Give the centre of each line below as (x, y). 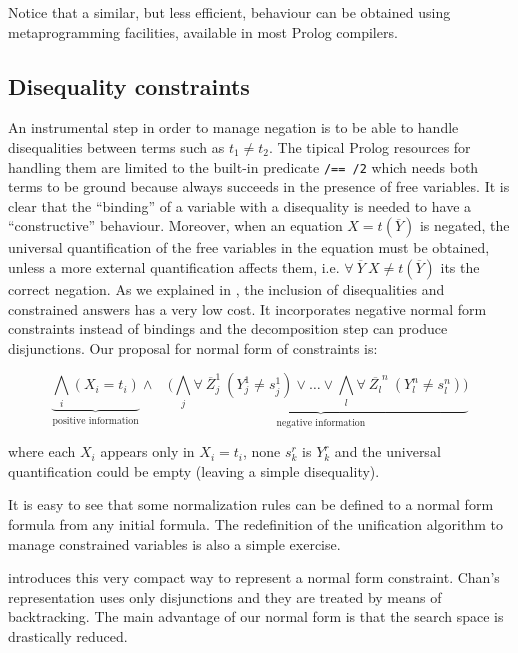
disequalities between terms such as (116, 146)
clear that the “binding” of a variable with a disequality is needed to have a (240, 205)
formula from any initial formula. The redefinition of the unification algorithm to (255, 523)
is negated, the (464, 225)
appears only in (147, 451)
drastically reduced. (68, 635)
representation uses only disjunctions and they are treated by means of (225, 596)
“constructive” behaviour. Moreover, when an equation (175, 225)
